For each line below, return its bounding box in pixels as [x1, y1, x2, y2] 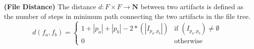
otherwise [174, 38, 203, 45]
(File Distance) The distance [4, 1, 96, 11]
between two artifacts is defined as [140, 1, 244, 11]
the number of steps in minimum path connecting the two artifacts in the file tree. [4, 11, 251, 21]
